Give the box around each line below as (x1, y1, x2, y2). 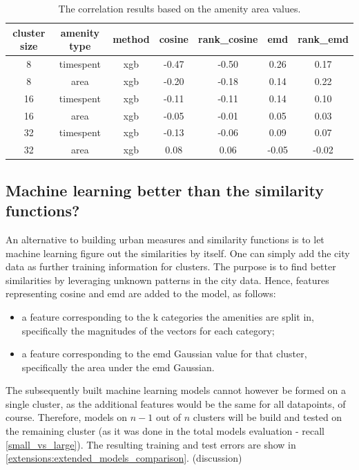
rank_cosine (198, 32, 258, 46)
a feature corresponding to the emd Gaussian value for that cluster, (21, 346, 307, 361)
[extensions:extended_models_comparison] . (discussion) (6, 451, 242, 465)
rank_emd (298, 32, 349, 46)
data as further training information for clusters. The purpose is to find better (6, 259, 336, 274)
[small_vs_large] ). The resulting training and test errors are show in (6, 437, 296, 451)
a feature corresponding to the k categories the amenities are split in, (21, 309, 315, 323)
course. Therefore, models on (6, 410, 128, 424)
